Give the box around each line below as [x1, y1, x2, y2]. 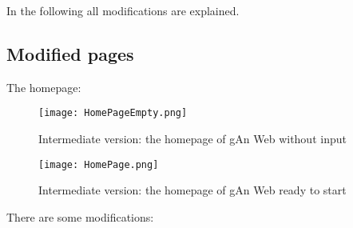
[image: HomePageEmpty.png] [38, 107, 188, 119]
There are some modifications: [6, 208, 154, 225]
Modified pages [6, 41, 134, 66]
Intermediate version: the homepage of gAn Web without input [38, 130, 347, 147]
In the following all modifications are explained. [6, 2, 240, 18]
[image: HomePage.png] [38, 158, 159, 170]
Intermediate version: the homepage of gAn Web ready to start [38, 182, 347, 198]
